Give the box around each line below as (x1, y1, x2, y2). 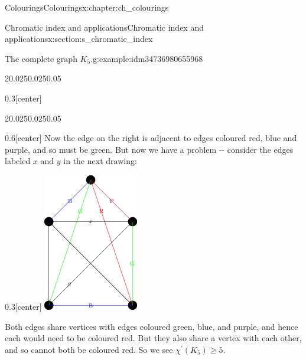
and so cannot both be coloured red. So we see (5, 343, 173, 355)
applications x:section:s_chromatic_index (5, 32, 153, 45)
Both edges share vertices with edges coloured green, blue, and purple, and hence (5, 320, 298, 332)
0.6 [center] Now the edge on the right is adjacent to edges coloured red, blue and (5, 132, 297, 144)
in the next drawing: (63, 155, 137, 167)
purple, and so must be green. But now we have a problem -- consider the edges (5, 143, 294, 155)
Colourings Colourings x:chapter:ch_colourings (5, 1, 169, 13)
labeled (5, 155, 31, 167)
